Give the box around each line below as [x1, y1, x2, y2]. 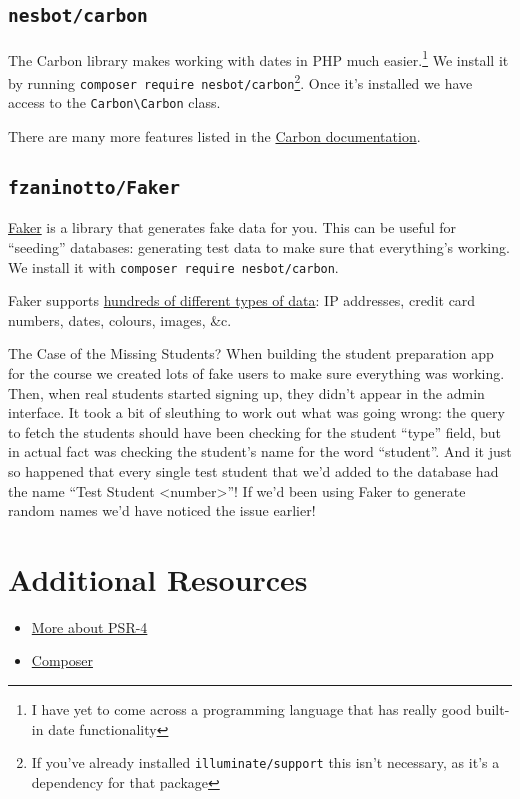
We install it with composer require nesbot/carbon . [8, 256, 339, 277]
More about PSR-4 [31, 616, 148, 637]
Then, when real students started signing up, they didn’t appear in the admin [8, 382, 485, 403]
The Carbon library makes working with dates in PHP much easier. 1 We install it [8, 46, 509, 70]
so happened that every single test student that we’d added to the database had [8, 460, 499, 481]
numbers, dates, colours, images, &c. [8, 309, 232, 330]
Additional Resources [8, 558, 308, 599]
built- [475, 699, 510, 720]
